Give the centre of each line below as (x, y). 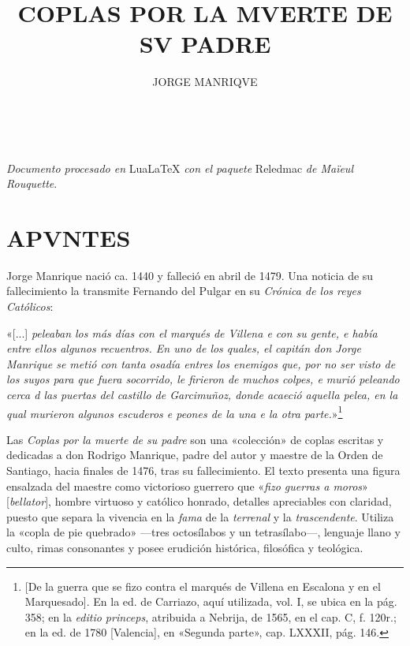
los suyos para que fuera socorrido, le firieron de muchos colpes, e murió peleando (203, 379)
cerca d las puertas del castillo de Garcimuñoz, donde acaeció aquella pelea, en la (202, 394)
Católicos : (30, 306)
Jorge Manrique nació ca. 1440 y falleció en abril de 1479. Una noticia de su (190, 275)
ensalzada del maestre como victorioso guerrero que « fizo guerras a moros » (187, 485)
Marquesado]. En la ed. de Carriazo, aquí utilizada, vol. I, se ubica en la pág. (211, 601)
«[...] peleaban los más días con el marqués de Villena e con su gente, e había (192, 332)
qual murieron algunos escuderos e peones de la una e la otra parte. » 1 (175, 412)
